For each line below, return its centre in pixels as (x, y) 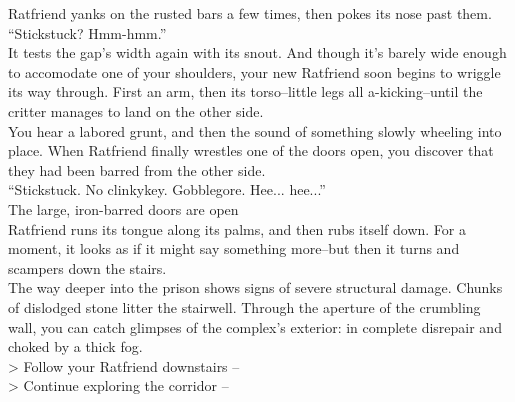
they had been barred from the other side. (137, 169)
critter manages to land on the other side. (136, 110)
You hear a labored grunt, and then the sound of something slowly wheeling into (255, 130)
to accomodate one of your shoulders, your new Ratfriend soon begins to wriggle (254, 71)
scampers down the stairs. (87, 267)
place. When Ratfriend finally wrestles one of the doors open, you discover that (251, 150)
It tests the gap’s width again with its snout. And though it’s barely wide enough (257, 52)
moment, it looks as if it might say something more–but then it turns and (234, 248)
